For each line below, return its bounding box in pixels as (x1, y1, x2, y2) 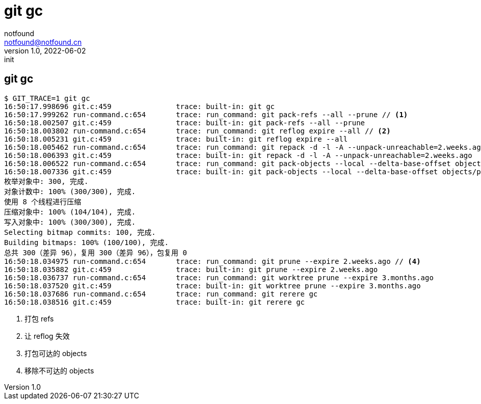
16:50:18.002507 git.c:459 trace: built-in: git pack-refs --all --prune (4, 118, 365, 127)
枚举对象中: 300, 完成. (4, 177, 89, 185)
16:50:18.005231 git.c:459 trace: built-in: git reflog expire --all (4, 134, 348, 143)
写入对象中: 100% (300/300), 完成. (4, 218, 136, 226)
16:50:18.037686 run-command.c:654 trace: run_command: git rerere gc (4, 289, 318, 298)
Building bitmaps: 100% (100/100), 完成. (4, 238, 169, 247)
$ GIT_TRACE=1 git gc (4, 94, 90, 102)
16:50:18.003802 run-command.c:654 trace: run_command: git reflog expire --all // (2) (4, 126, 391, 135)
